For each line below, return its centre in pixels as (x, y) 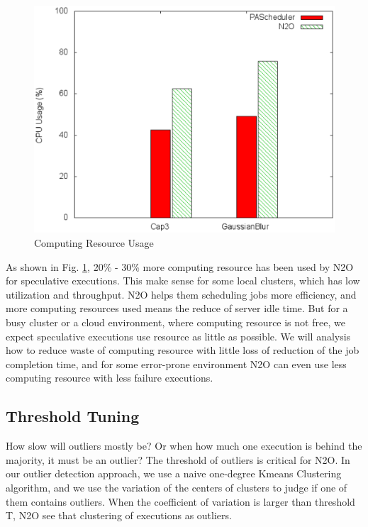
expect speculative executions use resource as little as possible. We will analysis (178, 336)
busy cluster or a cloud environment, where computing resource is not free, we (175, 322)
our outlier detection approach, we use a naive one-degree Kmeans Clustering (174, 473)
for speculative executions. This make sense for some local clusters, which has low (183, 281)
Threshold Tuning (73, 416)
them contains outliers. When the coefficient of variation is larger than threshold (180, 501)
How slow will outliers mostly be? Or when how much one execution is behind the (184, 446)
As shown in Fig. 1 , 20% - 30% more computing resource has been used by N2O (180, 266)
